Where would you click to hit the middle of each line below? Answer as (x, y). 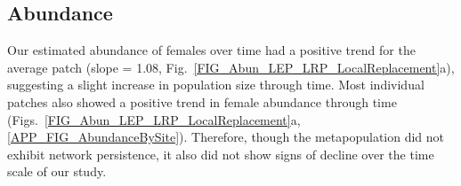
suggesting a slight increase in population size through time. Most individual (216, 85)
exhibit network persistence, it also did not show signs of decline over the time (221, 154)
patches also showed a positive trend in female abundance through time (202, 101)
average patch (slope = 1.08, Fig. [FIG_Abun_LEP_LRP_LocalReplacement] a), (231, 67)
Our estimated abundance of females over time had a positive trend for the (211, 50)
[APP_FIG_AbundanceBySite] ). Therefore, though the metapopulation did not (226, 137)
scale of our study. (57, 171)
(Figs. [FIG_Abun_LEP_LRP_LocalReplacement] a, (154, 119)
